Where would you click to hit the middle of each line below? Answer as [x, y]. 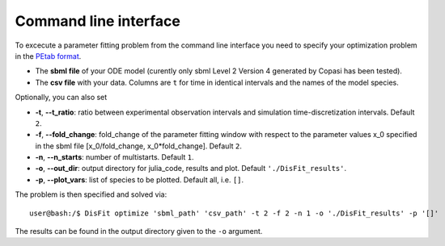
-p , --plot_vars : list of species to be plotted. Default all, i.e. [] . [140, 179]
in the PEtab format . [48, 56]
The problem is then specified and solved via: [91, 194]
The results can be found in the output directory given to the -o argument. [139, 231]
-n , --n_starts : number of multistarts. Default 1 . [114, 157]
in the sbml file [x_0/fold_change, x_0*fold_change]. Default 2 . [138, 146]
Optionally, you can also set [61, 98]
